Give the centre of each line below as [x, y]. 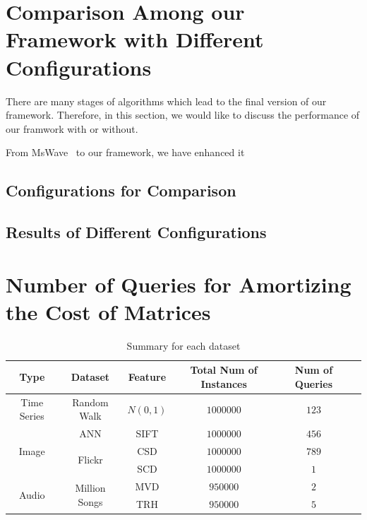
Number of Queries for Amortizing [179, 284]
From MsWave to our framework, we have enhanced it [125, 152]
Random [90, 402]
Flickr [90, 460]
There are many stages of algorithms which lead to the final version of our [166, 101]
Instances [224, 383]
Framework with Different [135, 39]
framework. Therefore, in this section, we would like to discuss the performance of [183, 115]
